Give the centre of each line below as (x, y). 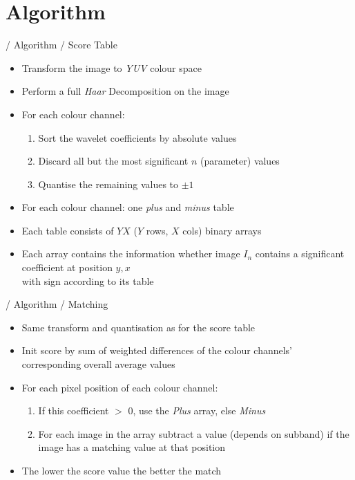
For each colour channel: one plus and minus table (128, 207)
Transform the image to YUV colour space (112, 67)
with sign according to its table (88, 280)
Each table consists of (68, 230)
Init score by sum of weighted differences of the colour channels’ (157, 350)
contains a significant (300, 253)
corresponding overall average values (98, 364)
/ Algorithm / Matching (57, 304)
